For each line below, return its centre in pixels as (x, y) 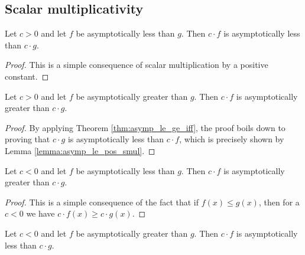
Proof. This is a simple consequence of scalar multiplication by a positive (137, 65)
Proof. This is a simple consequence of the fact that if (102, 202)
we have (40, 213)
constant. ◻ (27, 76)
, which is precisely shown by (232, 139)
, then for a (279, 202)
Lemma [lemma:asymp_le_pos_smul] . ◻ (80, 150)
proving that (27, 139)
